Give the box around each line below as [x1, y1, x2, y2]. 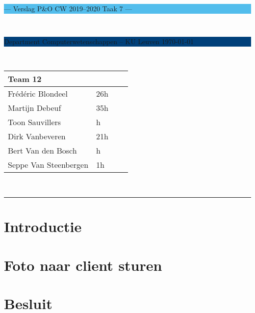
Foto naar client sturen [4, 255, 162, 275]
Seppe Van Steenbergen [8, 159, 89, 171]
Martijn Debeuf [8, 102, 61, 114]
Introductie [4, 216, 82, 236]
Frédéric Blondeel [8, 88, 68, 100]
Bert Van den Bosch [8, 145, 77, 156]
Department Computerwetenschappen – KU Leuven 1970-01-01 [4, 36, 194, 47]
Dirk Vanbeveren [8, 130, 66, 142]
